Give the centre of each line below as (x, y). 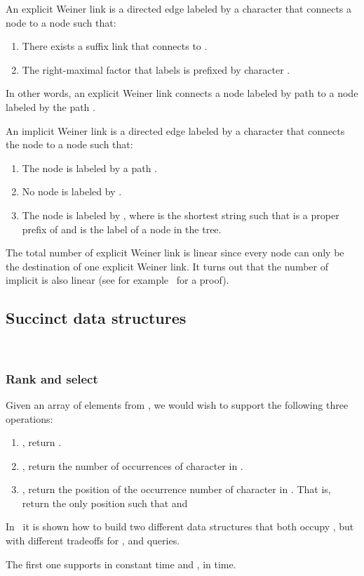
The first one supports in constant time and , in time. (121, 564)
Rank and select (52, 378)
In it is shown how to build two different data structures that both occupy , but (180, 526)
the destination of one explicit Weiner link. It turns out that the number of (167, 266)
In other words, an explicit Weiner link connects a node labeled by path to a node (182, 93)
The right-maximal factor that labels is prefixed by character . (156, 69)
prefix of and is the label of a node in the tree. (122, 229)
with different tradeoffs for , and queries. (93, 541)
